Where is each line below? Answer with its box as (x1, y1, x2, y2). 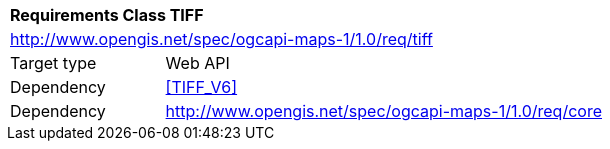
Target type (10, 53, 97, 73)
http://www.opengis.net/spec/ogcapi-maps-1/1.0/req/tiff (10, 29, 433, 49)
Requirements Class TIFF (10, 5, 204, 25)
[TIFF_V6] (165, 77, 238, 97)
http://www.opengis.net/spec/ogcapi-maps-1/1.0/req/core (165, 101, 602, 121)
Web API (165, 53, 230, 73)
